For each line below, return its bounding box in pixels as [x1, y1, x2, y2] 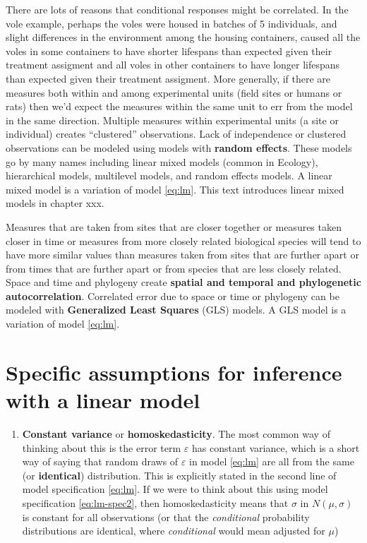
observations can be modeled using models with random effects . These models [6, 140, 352, 155]
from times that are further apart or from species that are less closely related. [6, 261, 342, 275]
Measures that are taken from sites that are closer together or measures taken [6, 219, 342, 234]
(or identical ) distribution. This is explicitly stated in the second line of [22, 467, 337, 482]
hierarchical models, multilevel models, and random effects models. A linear [6, 168, 332, 183]
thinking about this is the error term [22, 440, 181, 455]
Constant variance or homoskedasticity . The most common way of [22, 426, 330, 441]
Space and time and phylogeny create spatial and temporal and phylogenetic [6, 275, 361, 290]
